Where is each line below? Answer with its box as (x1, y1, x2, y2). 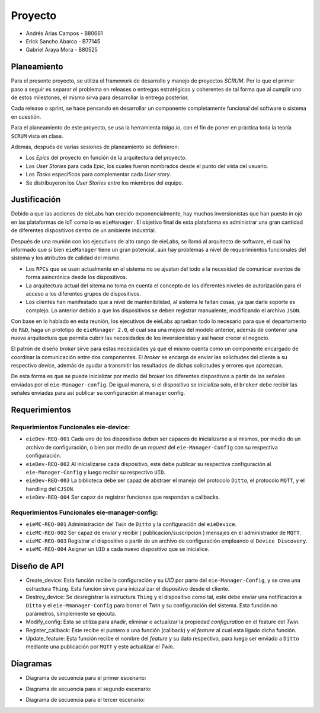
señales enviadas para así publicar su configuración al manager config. (11, 389, 185, 397)
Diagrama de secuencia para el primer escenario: (25, 674, 146, 682)
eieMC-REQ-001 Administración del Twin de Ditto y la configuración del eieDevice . (25, 521, 237, 528)
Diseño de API (11, 561, 64, 571)
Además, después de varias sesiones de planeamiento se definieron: (11, 143, 180, 150)
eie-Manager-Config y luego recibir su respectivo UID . (25, 468, 166, 476)
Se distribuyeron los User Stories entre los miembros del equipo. (25, 179, 184, 186)
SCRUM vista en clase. (11, 132, 63, 140)
